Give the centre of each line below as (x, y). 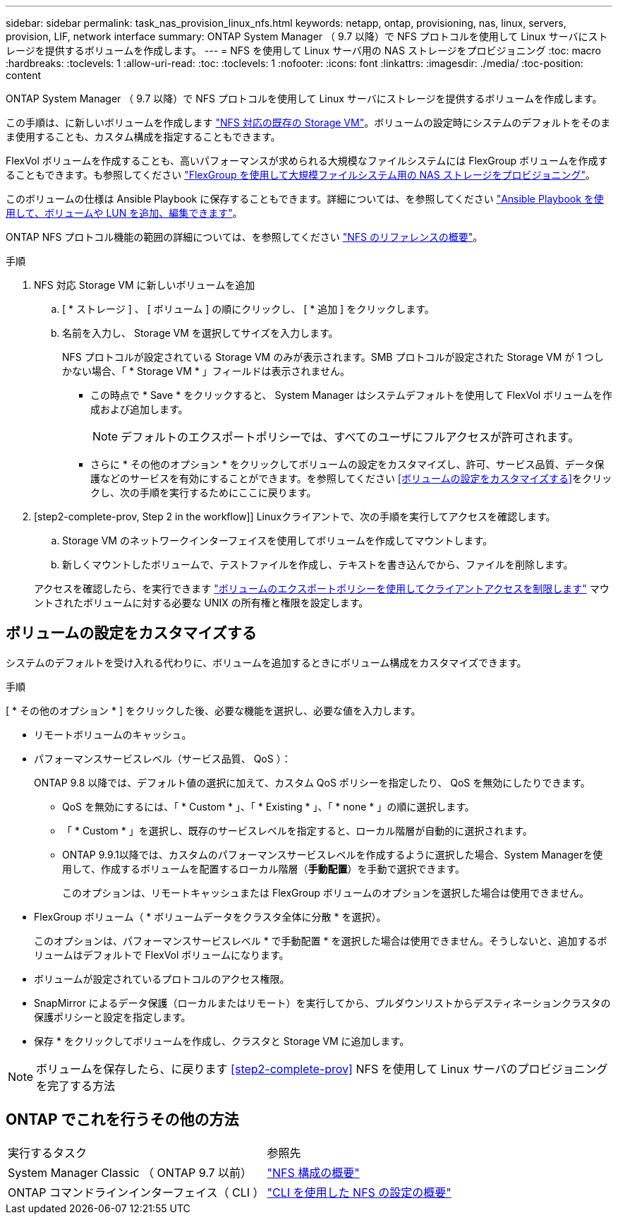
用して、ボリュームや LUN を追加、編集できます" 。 (124, 213)
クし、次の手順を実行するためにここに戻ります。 (204, 492)
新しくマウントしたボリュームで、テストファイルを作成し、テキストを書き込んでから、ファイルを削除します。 (318, 564)
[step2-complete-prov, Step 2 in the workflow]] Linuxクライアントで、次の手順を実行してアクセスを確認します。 (295, 516)
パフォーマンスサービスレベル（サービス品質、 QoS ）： (163, 758)
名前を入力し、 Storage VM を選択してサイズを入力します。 (200, 333)
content (24, 75)
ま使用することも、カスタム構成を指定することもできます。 (143, 137)
